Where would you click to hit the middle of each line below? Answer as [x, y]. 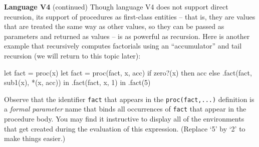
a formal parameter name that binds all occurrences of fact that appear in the [125, 109]
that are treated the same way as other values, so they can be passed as [114, 26]
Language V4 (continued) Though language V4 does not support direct [116, 6]
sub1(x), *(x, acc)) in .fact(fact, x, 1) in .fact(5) [77, 82]
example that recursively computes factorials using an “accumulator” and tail [123, 46]
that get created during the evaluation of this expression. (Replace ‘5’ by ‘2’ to [125, 128]
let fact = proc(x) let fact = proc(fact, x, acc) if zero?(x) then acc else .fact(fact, [128, 72]
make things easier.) [35, 138]
